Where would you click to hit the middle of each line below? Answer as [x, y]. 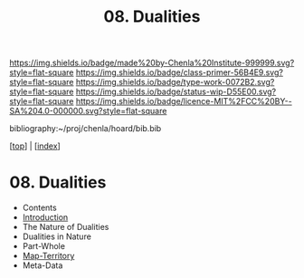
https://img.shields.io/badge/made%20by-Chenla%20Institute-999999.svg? [152, 63]
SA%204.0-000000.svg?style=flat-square [88, 111]
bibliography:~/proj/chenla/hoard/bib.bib [85, 129]
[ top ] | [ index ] [35, 146]
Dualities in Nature [57, 236]
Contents [39, 208]
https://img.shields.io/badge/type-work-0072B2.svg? [175, 82]
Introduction [45, 217]
